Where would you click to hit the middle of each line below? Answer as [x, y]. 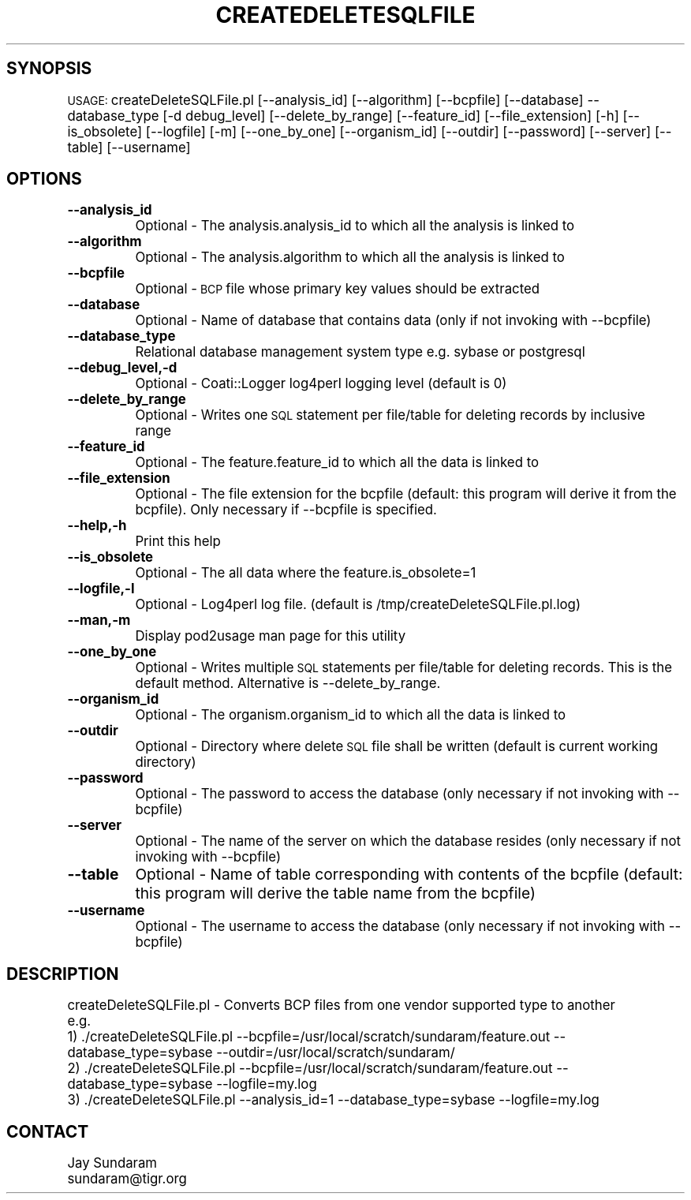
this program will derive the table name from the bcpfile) [335, 893]
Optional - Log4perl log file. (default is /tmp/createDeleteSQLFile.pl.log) [358, 605]
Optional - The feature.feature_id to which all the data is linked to [337, 463]
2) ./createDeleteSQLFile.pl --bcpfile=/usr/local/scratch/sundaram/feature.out [310, 1069]
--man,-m [99, 621]
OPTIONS [44, 179]
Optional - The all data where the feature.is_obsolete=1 [306, 573]
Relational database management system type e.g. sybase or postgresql [360, 352]
